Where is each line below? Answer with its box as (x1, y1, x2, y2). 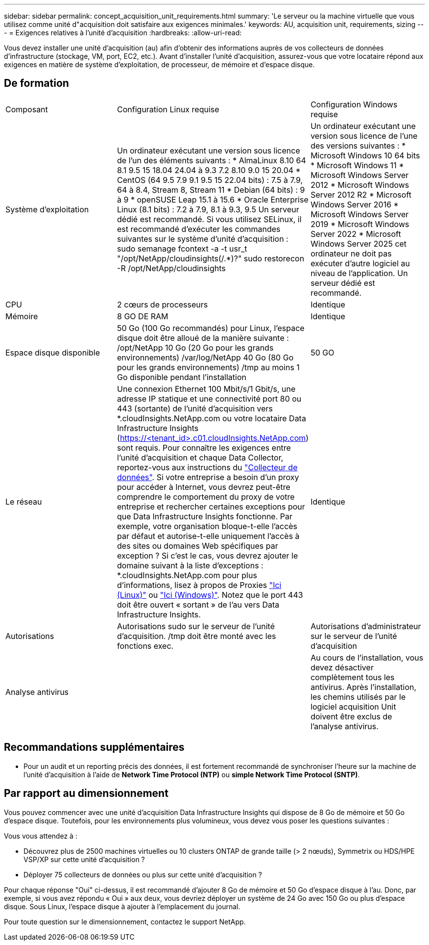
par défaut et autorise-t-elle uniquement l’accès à (117, 531, 300, 541)
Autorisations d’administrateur (310, 621, 421, 631)
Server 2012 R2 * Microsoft (310, 189, 411, 200)
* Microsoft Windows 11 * (310, 160, 404, 170)
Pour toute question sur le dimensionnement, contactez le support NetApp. (4, 917, 246, 926)
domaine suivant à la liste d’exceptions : (117, 560, 263, 570)
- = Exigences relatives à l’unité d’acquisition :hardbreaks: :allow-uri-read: (4, 28, 242, 37)
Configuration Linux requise (117, 104, 219, 114)
